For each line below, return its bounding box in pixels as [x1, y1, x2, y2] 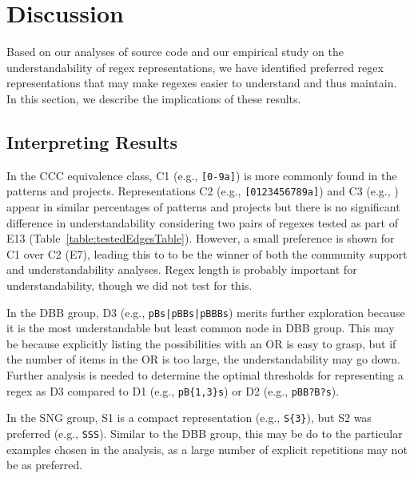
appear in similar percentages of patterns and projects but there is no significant [6, 199, 400, 215]
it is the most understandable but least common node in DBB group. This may [6, 319, 395, 336]
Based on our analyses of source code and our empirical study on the [6, 43, 344, 60]
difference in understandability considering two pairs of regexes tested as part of [6, 214, 398, 231]
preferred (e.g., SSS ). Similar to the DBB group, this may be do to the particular [6, 424, 403, 441]
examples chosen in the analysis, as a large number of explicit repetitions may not [6, 440, 408, 457]
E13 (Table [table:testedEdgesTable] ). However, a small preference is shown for [6, 230, 395, 247]
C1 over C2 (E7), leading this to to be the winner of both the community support [6, 245, 408, 262]
